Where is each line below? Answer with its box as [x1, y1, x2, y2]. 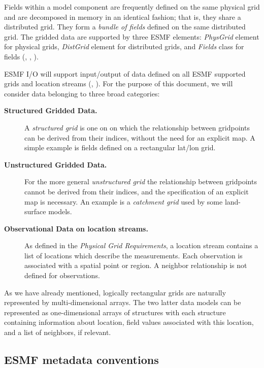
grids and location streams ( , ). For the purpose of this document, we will [4, 78, 233, 89]
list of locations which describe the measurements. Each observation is [24, 250, 243, 260]
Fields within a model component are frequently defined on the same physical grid [4, 2, 260, 12]
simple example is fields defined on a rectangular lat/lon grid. [24, 142, 216, 153]
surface [24, 206, 46, 217]
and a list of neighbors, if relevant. [4, 327, 111, 338]
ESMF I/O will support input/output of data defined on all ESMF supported [4, 68, 246, 79]
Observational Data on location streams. [4, 223, 148, 233]
